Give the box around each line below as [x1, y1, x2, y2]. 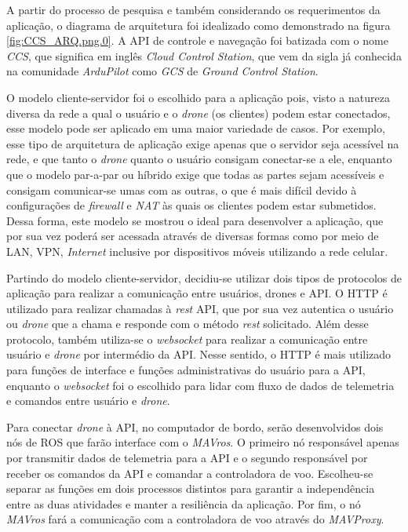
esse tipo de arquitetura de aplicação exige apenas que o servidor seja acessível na [6, 135, 399, 151]
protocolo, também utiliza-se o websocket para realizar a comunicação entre [6, 330, 368, 347]
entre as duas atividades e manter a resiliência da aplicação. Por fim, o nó [6, 495, 361, 512]
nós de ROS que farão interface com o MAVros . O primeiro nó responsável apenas [6, 434, 399, 450]
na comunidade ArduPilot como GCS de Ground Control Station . [6, 63, 319, 79]
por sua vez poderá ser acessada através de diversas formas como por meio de [6, 228, 379, 244]
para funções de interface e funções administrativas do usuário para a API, [6, 362, 366, 378]
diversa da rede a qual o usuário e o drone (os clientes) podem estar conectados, [6, 104, 391, 121]
